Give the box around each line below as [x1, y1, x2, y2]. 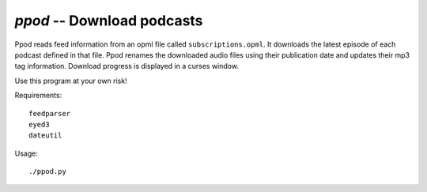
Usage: [14, 149, 39, 158]
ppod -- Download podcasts [14, 12, 203, 29]
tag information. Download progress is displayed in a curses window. [14, 62, 239, 71]
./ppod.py [28, 167, 66, 176]
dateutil [28, 131, 62, 140]
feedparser [28, 109, 71, 118]
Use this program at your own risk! [14, 76, 127, 85]
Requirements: [14, 91, 62, 100]
